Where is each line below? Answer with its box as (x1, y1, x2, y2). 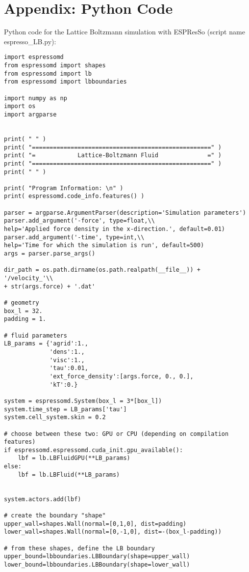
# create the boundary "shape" (4, 512, 106, 519)
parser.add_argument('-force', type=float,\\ (4, 217, 155, 225)
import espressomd (4, 54, 64, 61)
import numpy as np (4, 94, 67, 102)
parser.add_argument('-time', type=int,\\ (4, 233, 145, 241)
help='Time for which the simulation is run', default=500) (4, 242, 204, 249)
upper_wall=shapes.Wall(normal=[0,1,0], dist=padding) (4, 520, 187, 527)
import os (4, 103, 36, 110)
